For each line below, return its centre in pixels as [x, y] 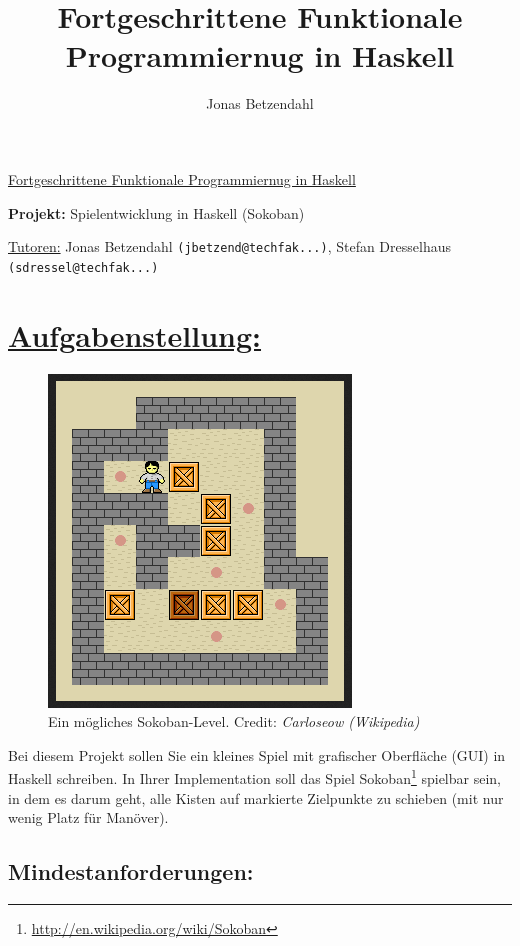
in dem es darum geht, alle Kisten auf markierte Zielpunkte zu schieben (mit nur [256, 797]
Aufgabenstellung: [135, 334]
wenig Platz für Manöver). [88, 817]
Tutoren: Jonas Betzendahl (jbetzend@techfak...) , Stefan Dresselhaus [229, 246]
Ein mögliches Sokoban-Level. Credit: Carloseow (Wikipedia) [234, 721]
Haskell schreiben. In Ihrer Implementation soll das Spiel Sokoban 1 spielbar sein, [254, 776]
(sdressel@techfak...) [83, 267]
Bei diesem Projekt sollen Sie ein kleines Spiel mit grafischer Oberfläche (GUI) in [257, 754]
